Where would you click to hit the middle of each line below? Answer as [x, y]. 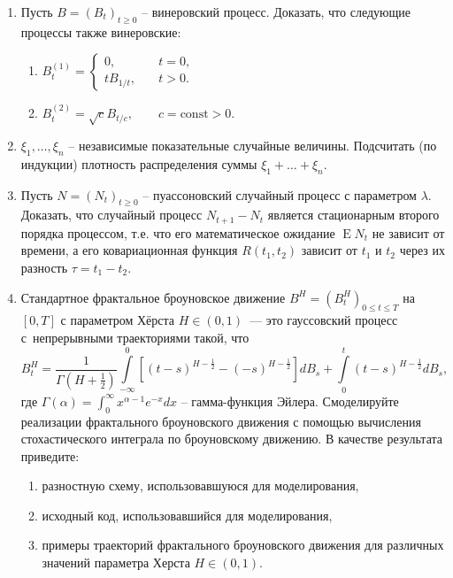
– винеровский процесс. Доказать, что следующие [276, 12]
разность [44, 267]
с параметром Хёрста [117, 320]
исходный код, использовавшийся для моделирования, [187, 515]
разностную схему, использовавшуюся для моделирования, [200, 486]
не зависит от [408, 232]
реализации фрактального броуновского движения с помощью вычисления [221, 421]
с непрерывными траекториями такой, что [135, 337]
